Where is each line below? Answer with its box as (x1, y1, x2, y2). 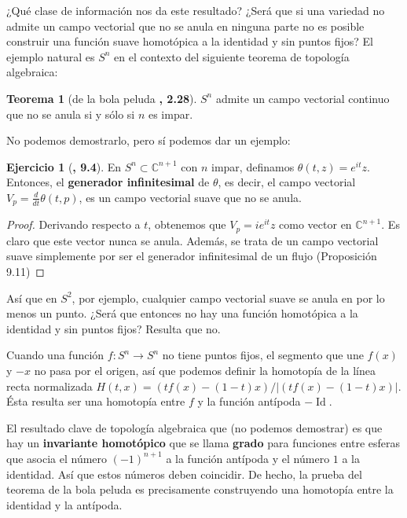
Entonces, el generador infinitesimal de (6, 174, 210, 190)
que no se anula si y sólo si (6, 105, 135, 122)
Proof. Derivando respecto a (6, 216, 141, 233)
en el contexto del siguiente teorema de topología (114, 48, 350, 64)
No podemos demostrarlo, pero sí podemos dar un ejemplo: (6, 132, 291, 149)
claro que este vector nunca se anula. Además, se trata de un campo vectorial (6, 232, 379, 248)
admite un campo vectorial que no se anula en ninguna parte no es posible (6, 17, 365, 34)
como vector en (279, 216, 352, 233)
